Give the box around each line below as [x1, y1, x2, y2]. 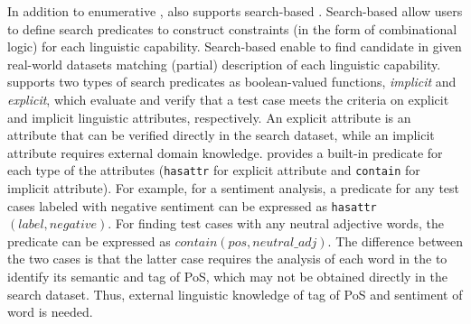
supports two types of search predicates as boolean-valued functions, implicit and [7, 72, 457, 91]
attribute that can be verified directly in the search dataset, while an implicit [7, 125, 435, 144]
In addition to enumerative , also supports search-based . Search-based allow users [7, 2, 463, 20]
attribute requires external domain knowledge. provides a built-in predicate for [7, 143, 443, 162]
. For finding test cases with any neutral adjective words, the [108, 214, 444, 233]
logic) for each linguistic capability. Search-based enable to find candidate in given [7, 37, 462, 56]
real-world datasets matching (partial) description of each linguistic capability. [7, 54, 441, 73]
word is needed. [7, 302, 93, 321]
